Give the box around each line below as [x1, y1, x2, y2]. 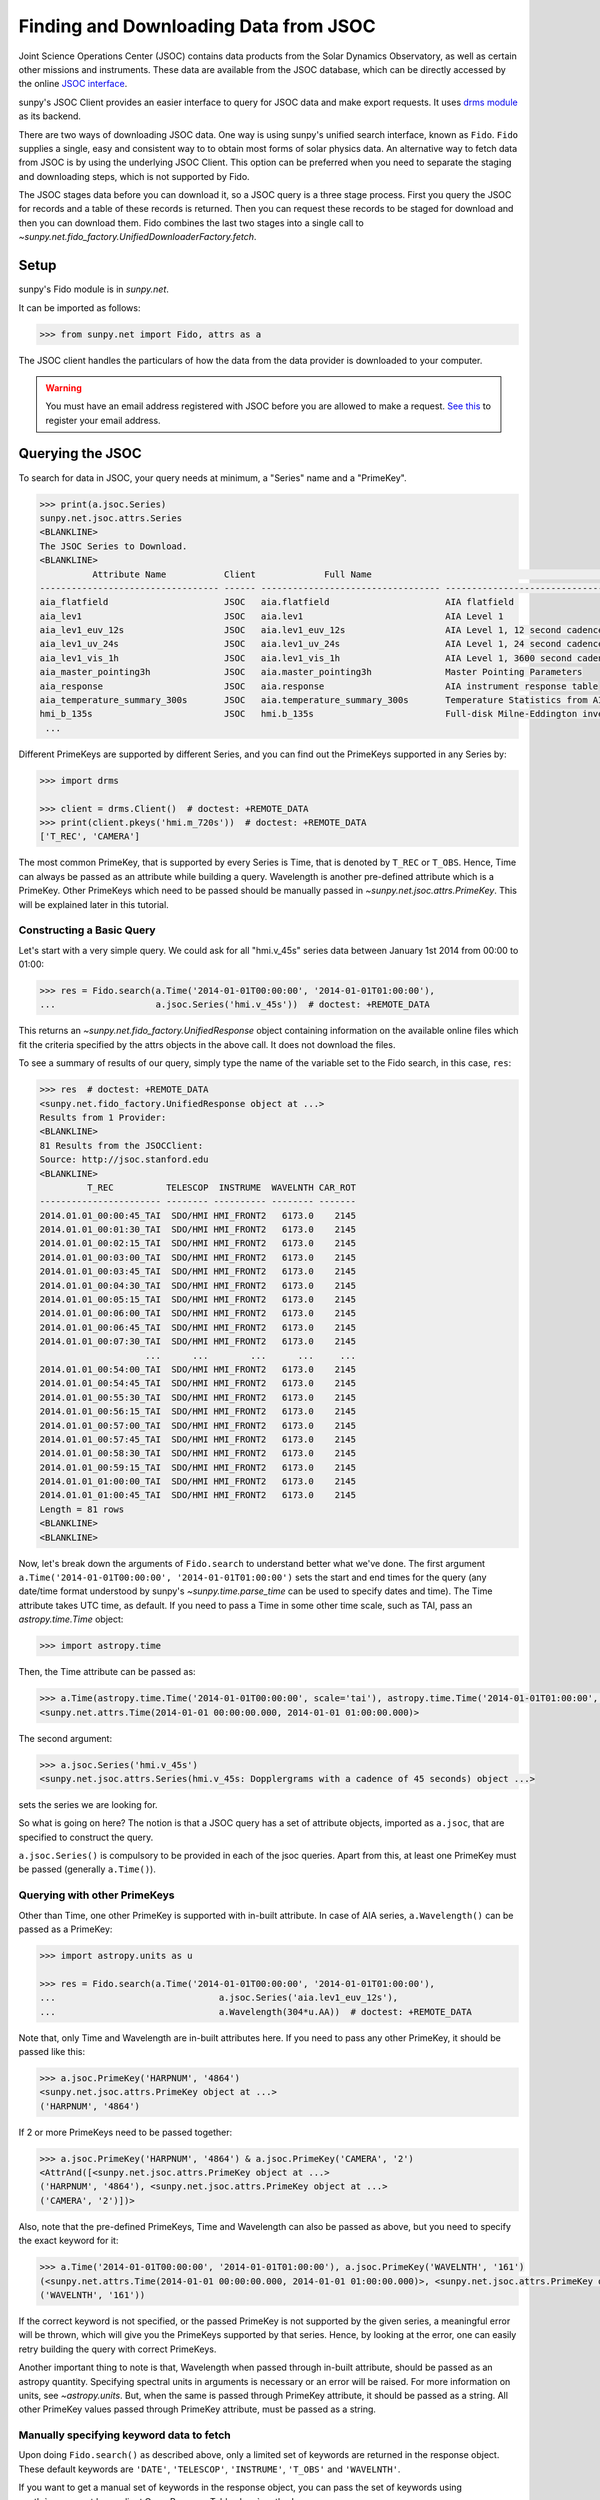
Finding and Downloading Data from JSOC [18, 15, 376, 37]
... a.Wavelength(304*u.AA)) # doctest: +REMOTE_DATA [39, 2006, 472, 2017]
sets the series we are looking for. [18, 1798, 159, 1810]
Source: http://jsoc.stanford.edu [39, 1154, 209, 1165]
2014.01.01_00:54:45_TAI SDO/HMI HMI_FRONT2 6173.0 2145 [39, 1378, 357, 1389]
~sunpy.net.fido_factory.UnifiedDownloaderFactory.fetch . [18, 231, 257, 243]
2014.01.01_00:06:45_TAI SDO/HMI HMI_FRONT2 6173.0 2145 [39, 1321, 357, 1333]
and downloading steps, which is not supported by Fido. [18, 170, 250, 182]
